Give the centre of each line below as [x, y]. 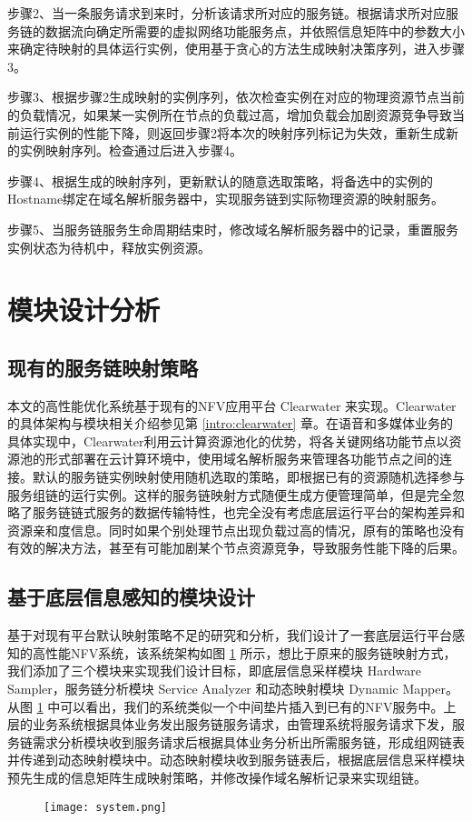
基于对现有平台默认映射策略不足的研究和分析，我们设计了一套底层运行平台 [230, 635]
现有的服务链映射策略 [103, 367]
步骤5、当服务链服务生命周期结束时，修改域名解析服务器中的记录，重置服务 [233, 229]
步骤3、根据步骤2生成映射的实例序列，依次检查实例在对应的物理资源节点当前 [236, 97]
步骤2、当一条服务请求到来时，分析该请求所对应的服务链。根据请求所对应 [226, 13]
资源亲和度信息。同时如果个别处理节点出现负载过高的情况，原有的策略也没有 [236, 530]
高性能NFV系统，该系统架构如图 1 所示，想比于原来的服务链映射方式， [244, 652]
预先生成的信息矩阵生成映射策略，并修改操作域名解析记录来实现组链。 [217, 777]
